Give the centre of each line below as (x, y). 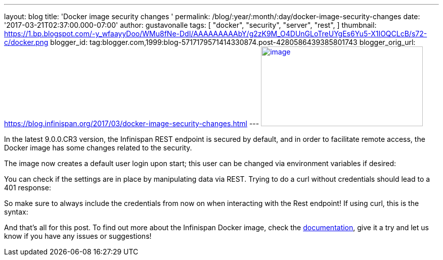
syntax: (16, 212)
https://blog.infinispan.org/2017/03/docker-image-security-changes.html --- (132, 123)
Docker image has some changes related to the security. (98, 148)
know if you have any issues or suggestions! (78, 236)
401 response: (28, 188)
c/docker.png (26, 42)
